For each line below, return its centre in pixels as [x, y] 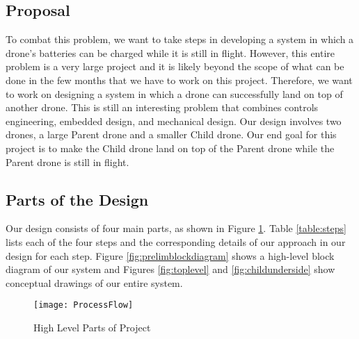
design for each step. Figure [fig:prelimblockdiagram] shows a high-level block [170, 255]
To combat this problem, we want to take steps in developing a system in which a [180, 39]
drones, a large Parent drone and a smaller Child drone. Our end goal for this [171, 134]
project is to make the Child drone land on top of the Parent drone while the [170, 148]
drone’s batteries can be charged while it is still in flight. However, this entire [170, 52]
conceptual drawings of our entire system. [94, 282]
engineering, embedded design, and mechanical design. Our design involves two [174, 121]
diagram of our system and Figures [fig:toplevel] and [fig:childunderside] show [170, 269]
